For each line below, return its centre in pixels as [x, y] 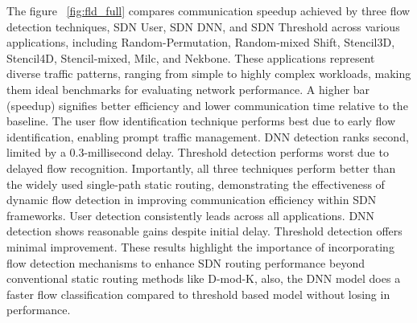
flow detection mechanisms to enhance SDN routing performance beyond [186, 262]
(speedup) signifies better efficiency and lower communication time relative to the [207, 105]
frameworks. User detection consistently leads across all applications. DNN [191, 215]
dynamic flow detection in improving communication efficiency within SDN [192, 200]
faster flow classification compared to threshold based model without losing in [198, 294]
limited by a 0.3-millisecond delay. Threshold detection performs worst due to [198, 152]
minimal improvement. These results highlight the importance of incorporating [200, 246]
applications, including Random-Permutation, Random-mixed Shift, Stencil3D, [201, 42]
